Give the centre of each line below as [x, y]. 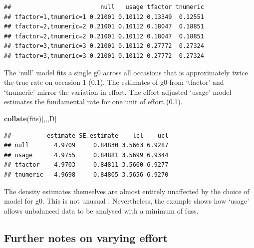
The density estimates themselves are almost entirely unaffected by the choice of [127, 191]
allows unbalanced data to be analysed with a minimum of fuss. [101, 210]
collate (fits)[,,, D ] [30, 118]
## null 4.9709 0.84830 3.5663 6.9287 [86, 145]
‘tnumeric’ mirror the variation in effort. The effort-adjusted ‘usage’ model [118, 92]
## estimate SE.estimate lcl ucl [86, 135]
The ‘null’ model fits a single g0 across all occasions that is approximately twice [126, 72]
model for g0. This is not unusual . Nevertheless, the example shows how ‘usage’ [127, 201]
